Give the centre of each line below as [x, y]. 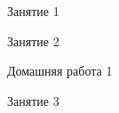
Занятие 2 [33, 40]
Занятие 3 [33, 100]
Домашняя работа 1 [60, 71]
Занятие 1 [33, 11]
